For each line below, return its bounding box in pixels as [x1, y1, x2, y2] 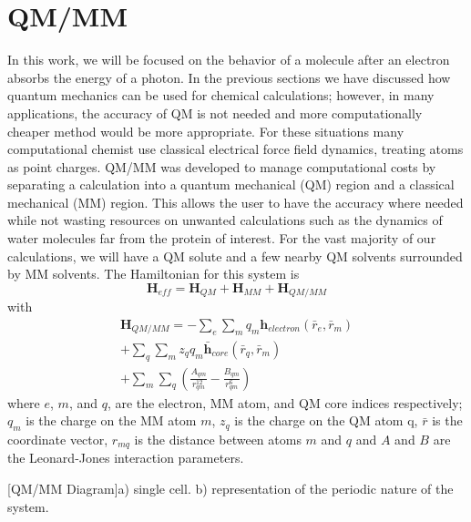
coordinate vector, [7, 429, 108, 448]
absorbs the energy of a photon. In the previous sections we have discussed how [7, 67, 451, 87]
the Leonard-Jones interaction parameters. [7, 448, 244, 467]
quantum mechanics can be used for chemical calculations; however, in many [7, 86, 435, 105]
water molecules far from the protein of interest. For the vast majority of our [7, 229, 436, 248]
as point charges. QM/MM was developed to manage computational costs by [7, 157, 436, 176]
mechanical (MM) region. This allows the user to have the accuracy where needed [7, 192, 464, 211]
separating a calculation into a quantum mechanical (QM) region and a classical [7, 175, 455, 194]
